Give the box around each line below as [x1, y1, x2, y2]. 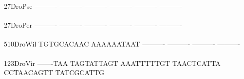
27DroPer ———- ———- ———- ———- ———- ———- [4, 20, 182, 30]
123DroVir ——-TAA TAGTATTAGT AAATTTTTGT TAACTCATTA [4, 58, 221, 68]
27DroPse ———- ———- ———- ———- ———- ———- [4, 1, 183, 11]
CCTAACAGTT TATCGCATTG [4, 67, 104, 78]
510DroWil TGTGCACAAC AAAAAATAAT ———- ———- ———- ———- [4, 39, 240, 49]
